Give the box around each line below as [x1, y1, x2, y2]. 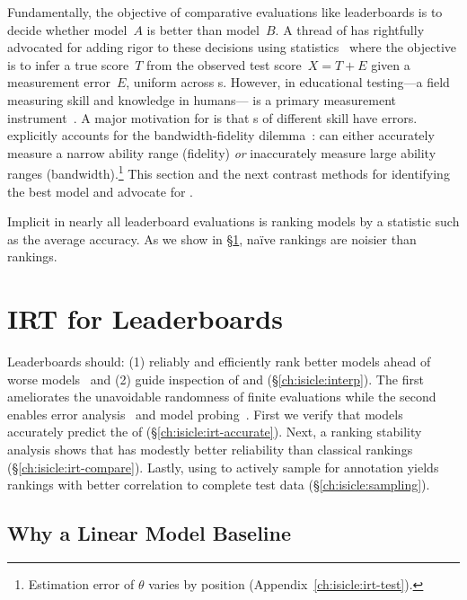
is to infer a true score [7, 55, 129, 74]
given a [371, 55, 410, 74]
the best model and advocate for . [7, 181, 194, 200]
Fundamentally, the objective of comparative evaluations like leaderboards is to [7, 3, 443, 21]
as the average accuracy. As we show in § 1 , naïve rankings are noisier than [7, 229, 417, 248]
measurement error [7, 73, 110, 92]
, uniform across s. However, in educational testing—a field [126, 73, 450, 92]
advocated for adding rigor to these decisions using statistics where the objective [7, 38, 457, 57]
